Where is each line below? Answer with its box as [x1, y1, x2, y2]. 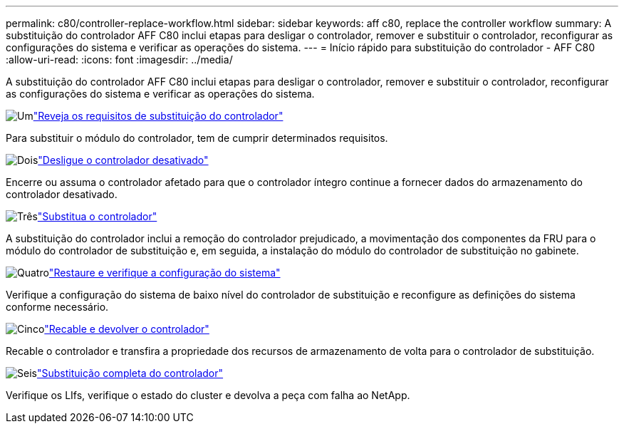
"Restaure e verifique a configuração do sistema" [48, 267, 281, 279]
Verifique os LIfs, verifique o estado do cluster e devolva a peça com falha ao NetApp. [6, 389, 410, 401]
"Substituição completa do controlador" [36, 367, 224, 379]
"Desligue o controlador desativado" [38, 154, 209, 166]
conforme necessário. [6, 301, 109, 313]
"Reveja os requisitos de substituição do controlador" [33, 110, 284, 122]
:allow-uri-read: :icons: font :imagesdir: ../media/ [6, 53, 233, 66]
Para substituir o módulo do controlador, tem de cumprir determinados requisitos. [6, 132, 388, 144]
